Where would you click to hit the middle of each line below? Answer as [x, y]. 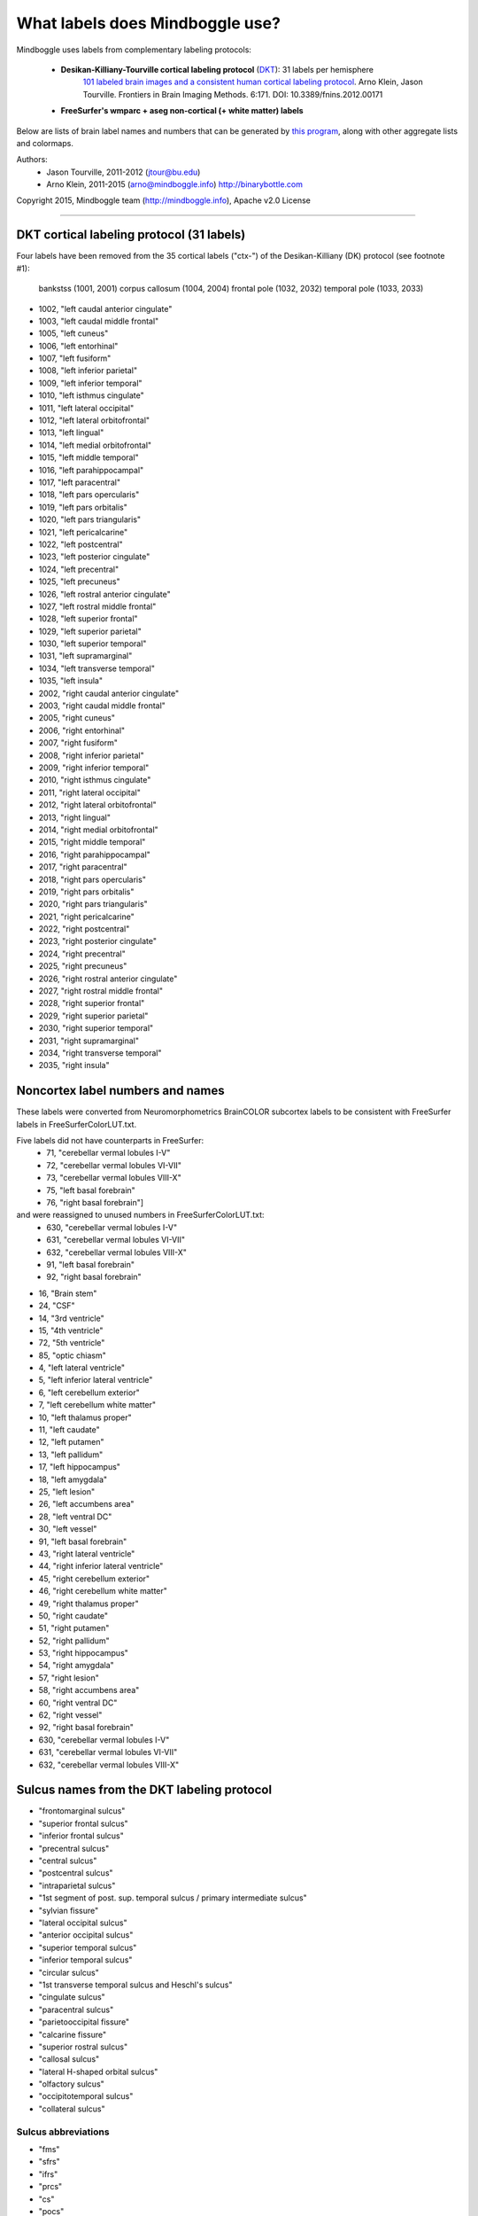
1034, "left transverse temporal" [96, 668]
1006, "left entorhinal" [78, 346]
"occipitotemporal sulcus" [86, 2096]
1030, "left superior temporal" [93, 644]
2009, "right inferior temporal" [94, 768]
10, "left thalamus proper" [85, 1417]
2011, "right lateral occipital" [89, 792]
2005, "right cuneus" [77, 718]
